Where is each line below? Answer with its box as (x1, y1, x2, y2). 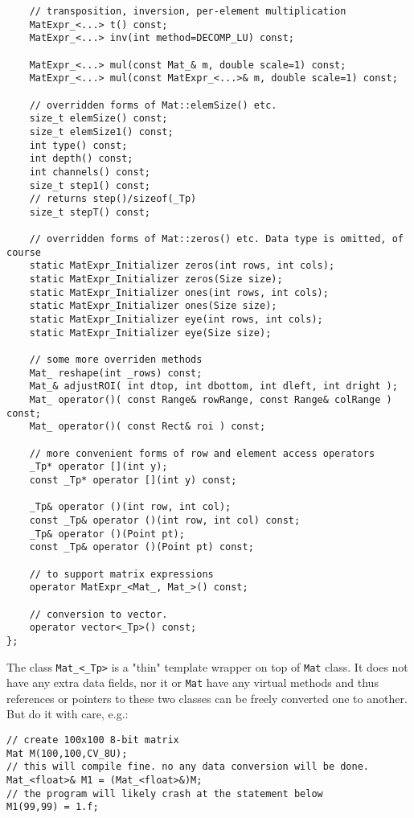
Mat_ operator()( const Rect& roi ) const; (29, 421, 266, 433)
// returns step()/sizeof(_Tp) (29, 193, 197, 205)
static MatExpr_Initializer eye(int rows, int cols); (29, 314, 323, 326)
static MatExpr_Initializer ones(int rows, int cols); (29, 286, 329, 298)
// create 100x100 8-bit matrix (6, 734, 179, 746)
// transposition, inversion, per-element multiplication (29, 6, 346, 17)
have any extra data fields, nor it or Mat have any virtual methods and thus (6, 674, 379, 691)
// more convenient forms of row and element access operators (29, 447, 375, 459)
